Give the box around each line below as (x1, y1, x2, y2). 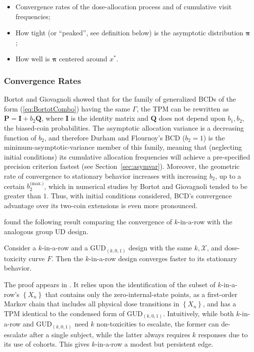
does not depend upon (158, 113, 226, 123)
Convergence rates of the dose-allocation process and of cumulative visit (15, 1, 232, 11)
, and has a (203, 298, 236, 309)
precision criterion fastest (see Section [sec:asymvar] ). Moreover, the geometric (4, 161, 240, 171)
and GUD (23, 319, 52, 329)
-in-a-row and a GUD (42, 243, 106, 253)
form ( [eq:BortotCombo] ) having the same (4, 103, 130, 113)
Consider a (4, 243, 36, 253)
